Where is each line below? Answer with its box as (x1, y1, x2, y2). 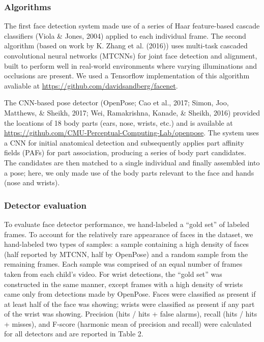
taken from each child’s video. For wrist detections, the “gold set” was (4, 268, 222, 279)
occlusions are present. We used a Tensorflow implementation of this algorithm (4, 70, 250, 81)
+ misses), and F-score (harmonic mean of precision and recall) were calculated (4, 318, 252, 329)
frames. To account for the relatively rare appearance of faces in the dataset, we (4, 229, 253, 239)
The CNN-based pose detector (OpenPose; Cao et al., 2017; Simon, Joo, (4, 97, 229, 108)
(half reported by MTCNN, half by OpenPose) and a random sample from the (4, 248, 248, 259)
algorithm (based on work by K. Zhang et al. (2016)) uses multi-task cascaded (4, 40, 248, 51)
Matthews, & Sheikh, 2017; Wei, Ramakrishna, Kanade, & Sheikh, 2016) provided (4, 107, 260, 118)
